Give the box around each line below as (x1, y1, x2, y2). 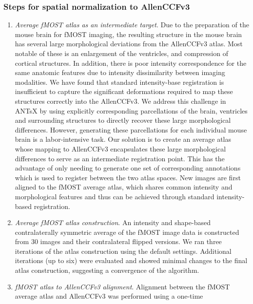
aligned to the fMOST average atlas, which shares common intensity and (15, 182, 233, 192)
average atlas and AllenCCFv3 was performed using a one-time (15, 291, 203, 301)
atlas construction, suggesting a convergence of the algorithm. (15, 265, 199, 275)
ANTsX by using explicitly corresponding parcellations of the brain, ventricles (15, 105, 248, 115)
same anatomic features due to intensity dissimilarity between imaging (15, 67, 225, 77)
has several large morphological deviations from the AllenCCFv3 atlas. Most (15, 38, 243, 49)
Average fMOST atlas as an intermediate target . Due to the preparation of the (15, 19, 249, 30)
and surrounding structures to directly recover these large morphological (15, 115, 231, 125)
